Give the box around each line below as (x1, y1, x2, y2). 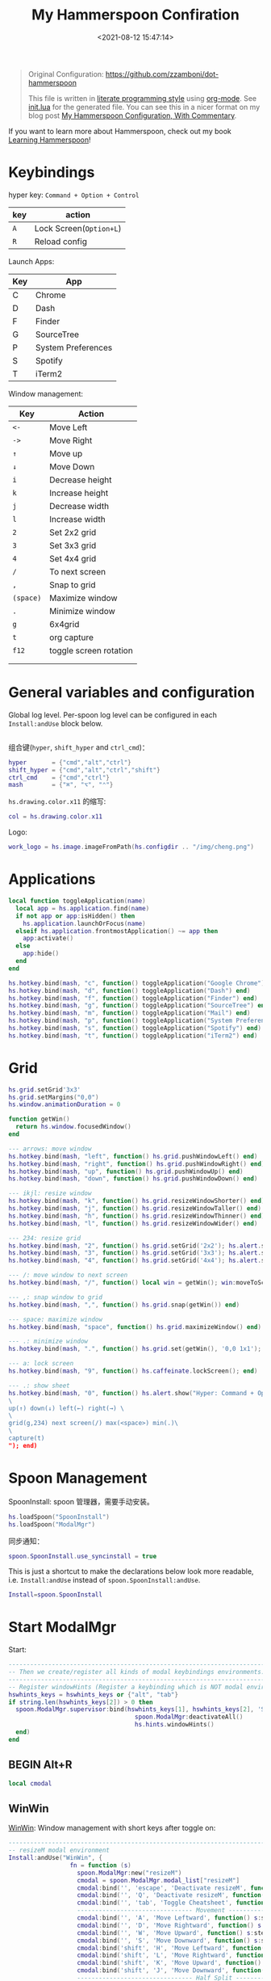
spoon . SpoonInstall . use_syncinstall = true (8, 1552, 157, 1560)
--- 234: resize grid (8, 1234, 81, 1242)
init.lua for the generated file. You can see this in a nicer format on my (27, 102, 261, 111)
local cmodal (8, 1779, 52, 1787)
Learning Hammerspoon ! (8, 135, 91, 145)
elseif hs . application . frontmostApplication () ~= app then (15, 927, 219, 935)
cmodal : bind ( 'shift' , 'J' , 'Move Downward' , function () (77, 1966, 269, 1975)
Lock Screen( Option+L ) (34, 222, 122, 233)
